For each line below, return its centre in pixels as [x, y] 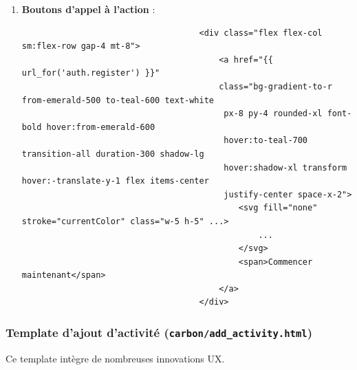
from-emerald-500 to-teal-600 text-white [118, 100]
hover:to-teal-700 [266, 141]
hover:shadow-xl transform [285, 167]
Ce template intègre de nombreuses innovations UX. [115, 358]
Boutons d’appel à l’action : [88, 9]
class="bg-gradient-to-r [275, 86]
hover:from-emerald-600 [101, 127]
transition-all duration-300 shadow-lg [113, 154]
